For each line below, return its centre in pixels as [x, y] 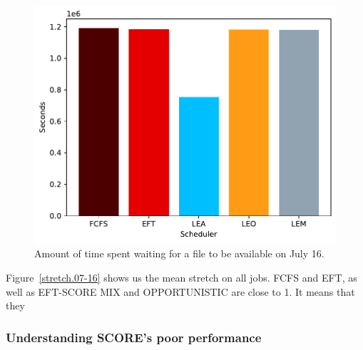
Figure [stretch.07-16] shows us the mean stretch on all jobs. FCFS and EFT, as [181, 277]
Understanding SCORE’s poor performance [134, 337]
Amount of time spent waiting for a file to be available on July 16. [179, 253]
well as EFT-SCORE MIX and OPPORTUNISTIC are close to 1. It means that [180, 291]
